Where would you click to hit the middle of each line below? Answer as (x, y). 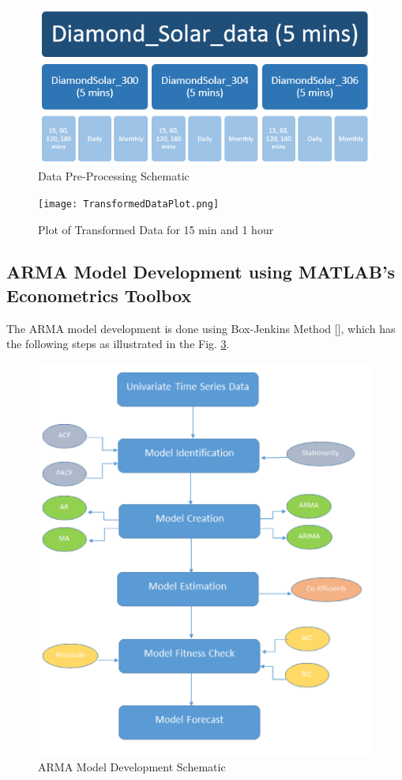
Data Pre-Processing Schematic (114, 176)
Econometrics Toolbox (99, 295)
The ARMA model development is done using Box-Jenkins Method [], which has (201, 328)
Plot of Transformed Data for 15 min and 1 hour (156, 229)
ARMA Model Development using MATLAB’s (201, 272)
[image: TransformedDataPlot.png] (129, 204)
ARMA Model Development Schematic (132, 766)
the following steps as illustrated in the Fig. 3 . (118, 344)
